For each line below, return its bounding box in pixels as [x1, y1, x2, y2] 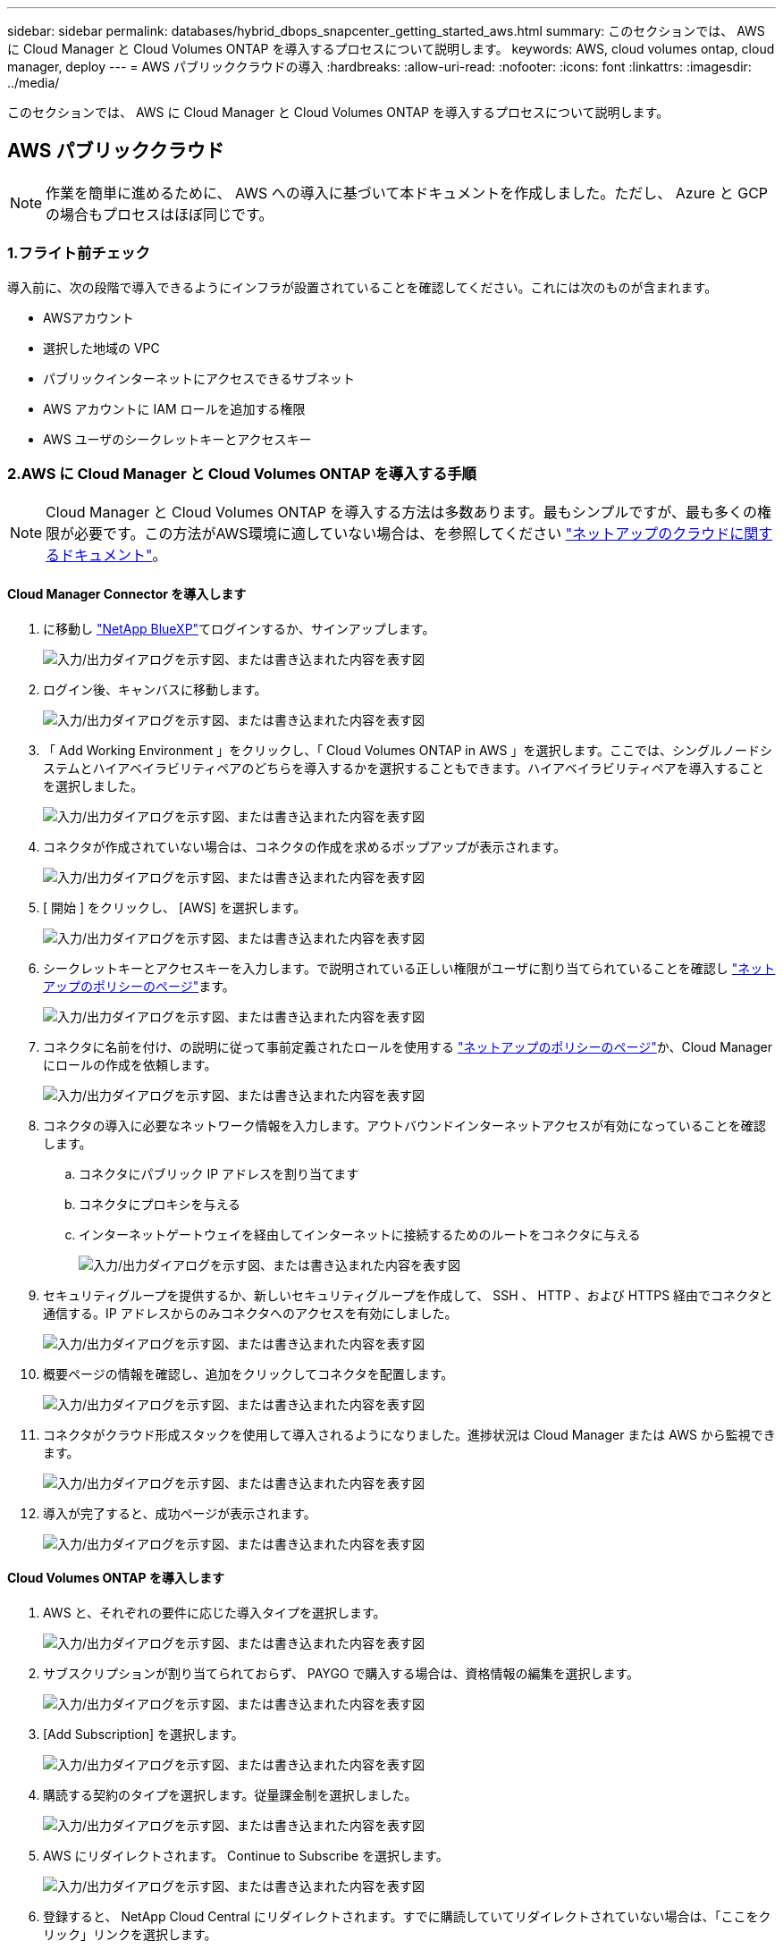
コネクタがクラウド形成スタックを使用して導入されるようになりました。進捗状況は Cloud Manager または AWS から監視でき [43, 1426, 776, 1442]
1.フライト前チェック [7, 244, 150, 263]
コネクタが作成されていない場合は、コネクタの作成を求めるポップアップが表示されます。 [43, 838, 567, 854]
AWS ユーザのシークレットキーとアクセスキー [43, 431, 312, 447]
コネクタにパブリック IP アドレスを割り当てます [79, 1165, 359, 1181]
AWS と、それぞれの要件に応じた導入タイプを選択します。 [43, 1604, 386, 1620]
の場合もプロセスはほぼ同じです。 [46, 205, 274, 223]
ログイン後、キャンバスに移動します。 [43, 681, 267, 697]
